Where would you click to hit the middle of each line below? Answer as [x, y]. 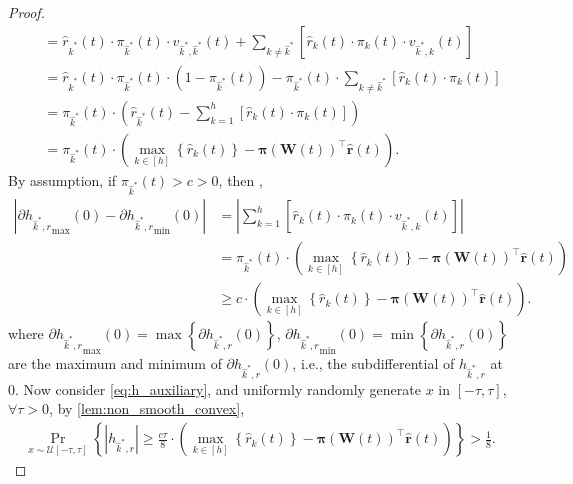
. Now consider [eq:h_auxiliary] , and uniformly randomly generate [218, 388]
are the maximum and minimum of [115, 362]
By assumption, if [62, 180]
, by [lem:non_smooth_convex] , [147, 408]
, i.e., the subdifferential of [373, 362]
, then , [240, 180]
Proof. [26, 12]
